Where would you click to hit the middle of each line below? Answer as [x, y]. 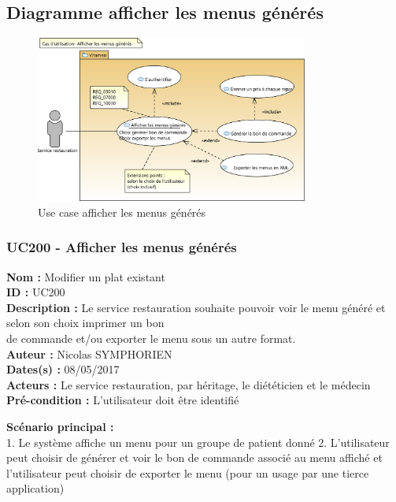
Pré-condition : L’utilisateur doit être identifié [123, 400]
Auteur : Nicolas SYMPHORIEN [89, 353]
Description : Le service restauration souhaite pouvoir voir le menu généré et [196, 307]
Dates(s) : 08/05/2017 [63, 369]
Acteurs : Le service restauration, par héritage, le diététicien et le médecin [189, 384]
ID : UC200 [36, 292]
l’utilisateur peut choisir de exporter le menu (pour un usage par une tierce [188, 472]
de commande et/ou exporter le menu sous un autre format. [151, 338]
